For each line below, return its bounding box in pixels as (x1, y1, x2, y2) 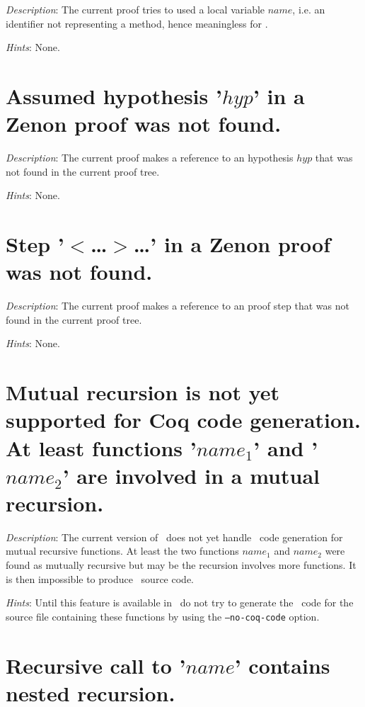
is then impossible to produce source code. (6, 571, 194, 586)
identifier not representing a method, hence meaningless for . (6, 16, 268, 30)
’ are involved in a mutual (62, 460, 320, 490)
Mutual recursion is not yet (6, 378, 280, 407)
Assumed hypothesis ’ (6, 81, 222, 110)
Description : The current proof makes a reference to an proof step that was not (6, 298, 349, 313)
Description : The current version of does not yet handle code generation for (6, 529, 343, 544)
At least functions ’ (6, 433, 197, 462)
